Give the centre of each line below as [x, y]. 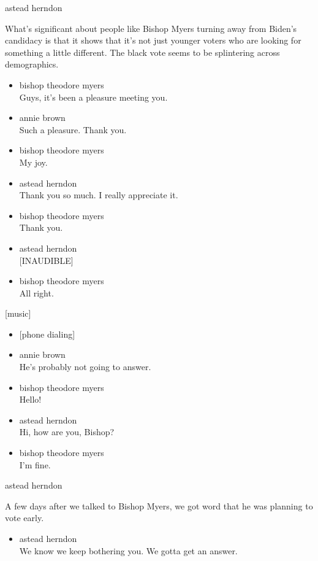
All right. [36, 292]
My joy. [33, 162]
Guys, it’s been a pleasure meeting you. [93, 97]
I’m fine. [35, 464]
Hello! [30, 399]
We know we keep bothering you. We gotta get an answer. [128, 550]
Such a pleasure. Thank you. [73, 129]
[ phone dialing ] [47, 334]
